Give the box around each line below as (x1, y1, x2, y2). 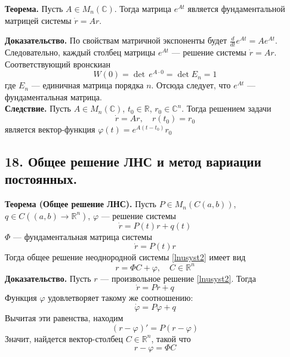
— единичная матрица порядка (31, 79, 144, 91)
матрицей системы (5, 14, 72, 26)
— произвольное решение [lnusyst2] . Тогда (100, 272, 256, 284)
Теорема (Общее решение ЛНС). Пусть (5, 198, 156, 210)
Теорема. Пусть (5, 2, 63, 14)
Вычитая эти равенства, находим (5, 312, 124, 324)
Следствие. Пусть (5, 102, 71, 115)
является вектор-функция (5, 123, 95, 136)
